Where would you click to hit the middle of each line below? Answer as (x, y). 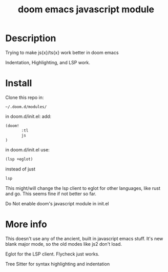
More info (26, 225)
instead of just (20, 169)
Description (31, 38)
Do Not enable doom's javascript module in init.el (57, 204)
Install (19, 83)
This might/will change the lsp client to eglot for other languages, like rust (83, 188)
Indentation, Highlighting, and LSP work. (48, 62)
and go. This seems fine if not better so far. (51, 194)
